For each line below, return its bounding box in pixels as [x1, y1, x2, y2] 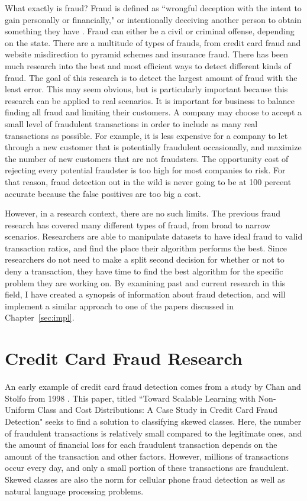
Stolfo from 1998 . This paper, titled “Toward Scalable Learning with [5, 392, 256, 404]
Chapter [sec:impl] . [5, 311, 75, 324]
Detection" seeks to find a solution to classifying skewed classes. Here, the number [5, 415, 302, 427]
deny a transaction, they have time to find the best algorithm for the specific [5, 265, 283, 277]
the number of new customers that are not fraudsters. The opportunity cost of [5, 152, 289, 164]
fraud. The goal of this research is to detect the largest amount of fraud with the [5, 71, 298, 83]
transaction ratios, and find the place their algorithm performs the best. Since [5, 241, 287, 254]
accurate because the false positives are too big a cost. [5, 187, 201, 199]
